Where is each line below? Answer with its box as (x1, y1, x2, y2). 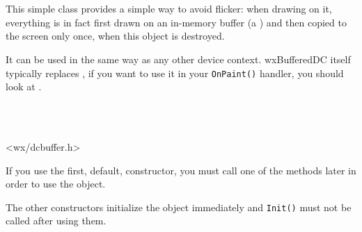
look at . (6, 79, 42, 94)
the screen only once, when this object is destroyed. (6, 28, 225, 43)
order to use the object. (6, 176, 106, 191)
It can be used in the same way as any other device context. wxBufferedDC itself (6, 51, 351, 66)
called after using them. (6, 213, 107, 228)
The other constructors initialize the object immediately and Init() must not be (6, 199, 352, 214)
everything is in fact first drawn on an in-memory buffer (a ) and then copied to (6, 15, 347, 29)
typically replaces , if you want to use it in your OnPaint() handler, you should (6, 65, 344, 80)
